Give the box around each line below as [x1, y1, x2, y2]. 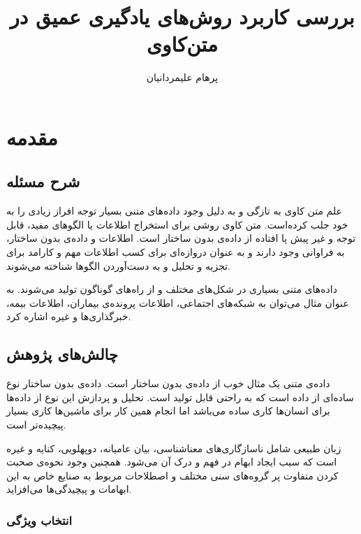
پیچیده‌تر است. [6, 417, 66, 432]
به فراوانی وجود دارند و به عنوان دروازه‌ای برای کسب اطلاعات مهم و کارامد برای [6, 245, 345, 259]
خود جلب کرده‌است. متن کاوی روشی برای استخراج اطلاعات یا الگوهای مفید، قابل [6, 217, 348, 231]
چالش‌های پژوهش [6, 343, 118, 365]
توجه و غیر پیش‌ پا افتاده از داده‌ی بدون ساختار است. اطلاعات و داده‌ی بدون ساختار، [6, 231, 356, 245]
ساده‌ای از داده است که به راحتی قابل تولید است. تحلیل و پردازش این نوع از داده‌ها [6, 389, 354, 404]
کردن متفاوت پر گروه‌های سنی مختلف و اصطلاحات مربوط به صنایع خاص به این [6, 468, 339, 482]
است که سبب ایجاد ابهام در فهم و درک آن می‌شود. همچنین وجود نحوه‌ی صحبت [6, 454, 337, 469]
